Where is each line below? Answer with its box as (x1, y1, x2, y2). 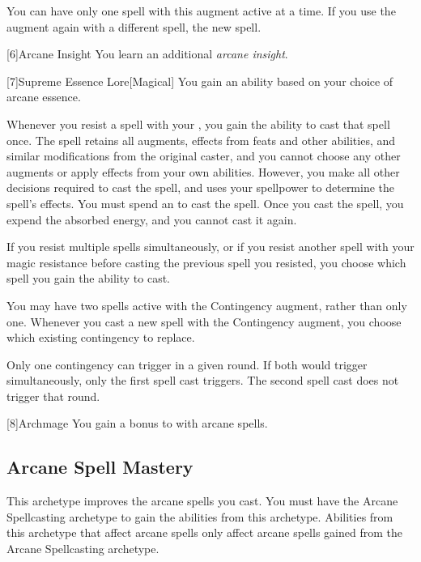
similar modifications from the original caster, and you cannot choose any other (6, 147, 401, 164)
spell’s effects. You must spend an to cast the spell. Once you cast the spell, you (6, 194, 404, 211)
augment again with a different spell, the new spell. (6, 18, 262, 35)
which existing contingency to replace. (6, 329, 195, 346)
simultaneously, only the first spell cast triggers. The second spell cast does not (6, 372, 399, 389)
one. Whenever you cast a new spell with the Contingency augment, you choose (6, 313, 402, 330)
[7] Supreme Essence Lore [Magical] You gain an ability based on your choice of (6, 72, 393, 89)
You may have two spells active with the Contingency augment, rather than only (6, 296, 407, 313)
